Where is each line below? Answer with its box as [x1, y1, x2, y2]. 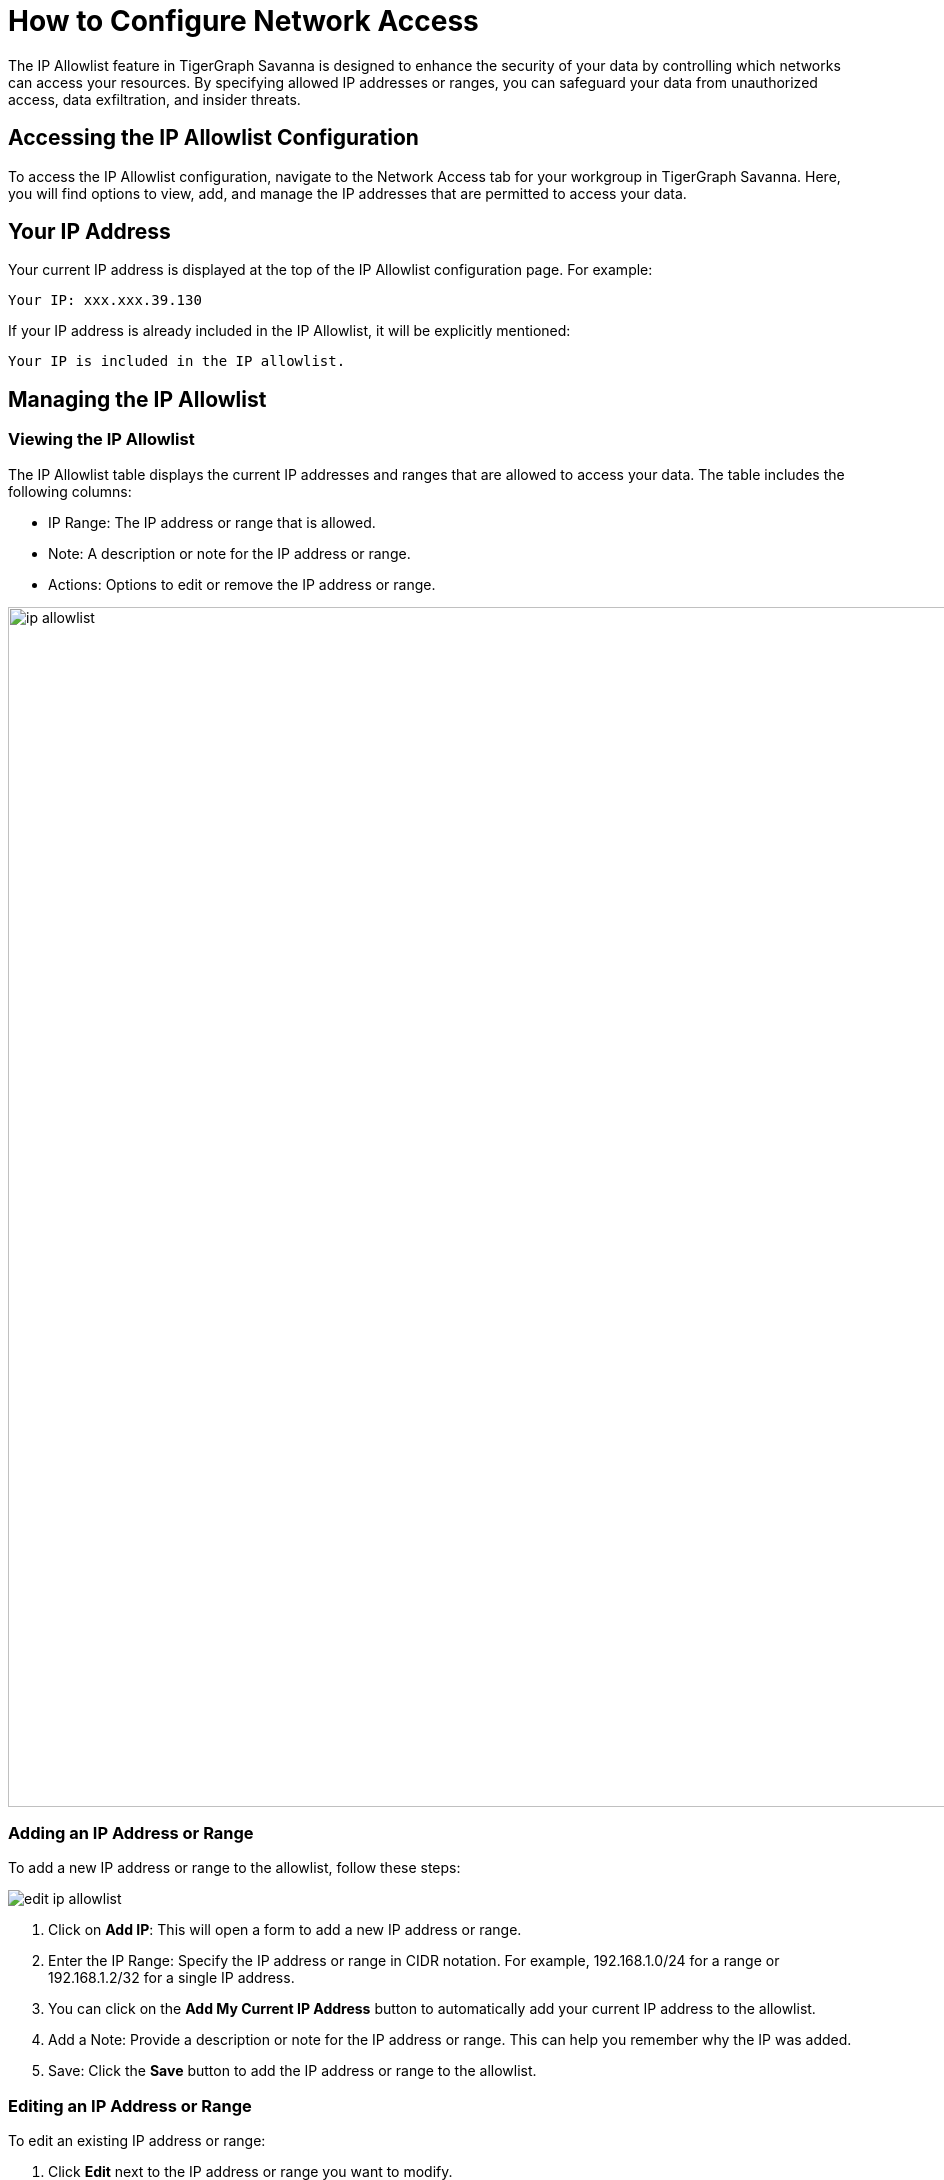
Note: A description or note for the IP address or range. [48, 544, 411, 562]
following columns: [8, 482, 132, 500]
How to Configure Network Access [8, 4, 479, 38]
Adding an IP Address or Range [8, 1823, 254, 1844]
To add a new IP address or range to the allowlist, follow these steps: [8, 1859, 461, 1877]
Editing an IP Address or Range [8, 2095, 252, 2116]
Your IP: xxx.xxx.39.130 [8, 292, 202, 309]
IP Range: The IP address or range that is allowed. [48, 513, 376, 531]
